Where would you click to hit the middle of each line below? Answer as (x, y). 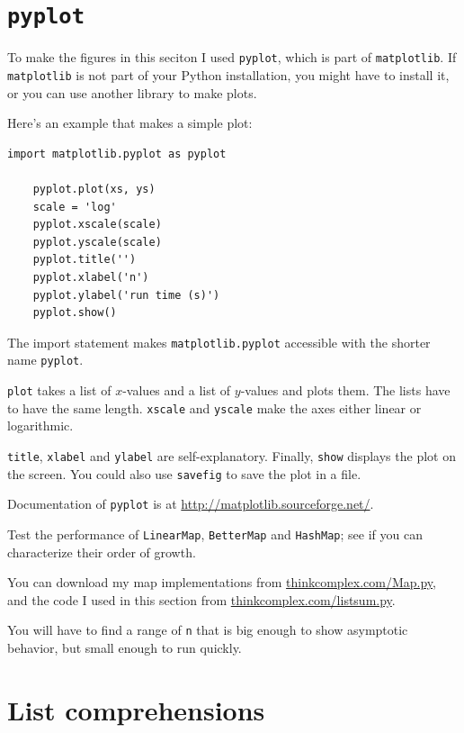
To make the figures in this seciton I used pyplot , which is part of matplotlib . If (232, 57)
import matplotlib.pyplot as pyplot (117, 154)
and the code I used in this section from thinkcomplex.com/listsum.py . (201, 599)
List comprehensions (136, 709)
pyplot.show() (75, 313)
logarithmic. (40, 425)
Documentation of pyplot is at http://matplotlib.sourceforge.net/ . (191, 504)
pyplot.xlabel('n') (91, 277)
